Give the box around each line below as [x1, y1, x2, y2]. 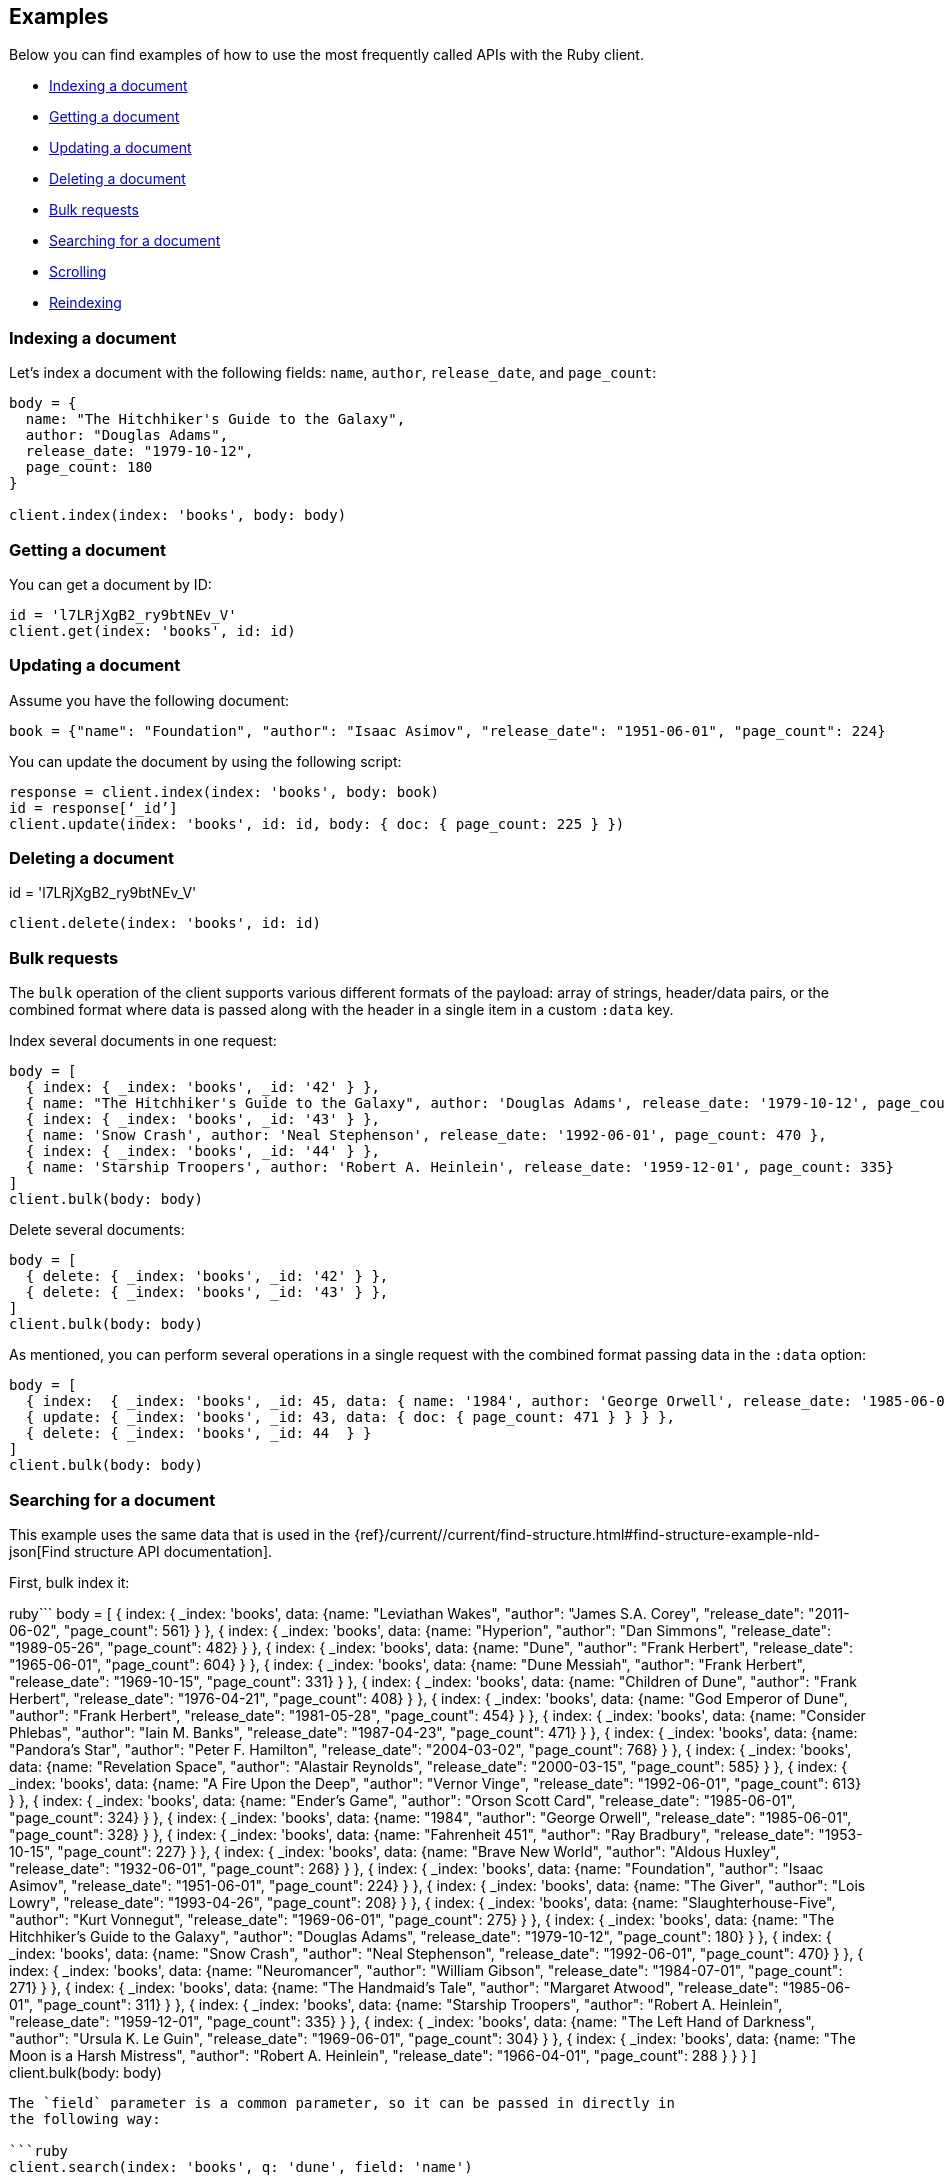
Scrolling [49, 263, 107, 281]
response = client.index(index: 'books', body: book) [9, 783, 439, 800]
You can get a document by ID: [9, 575, 212, 593]
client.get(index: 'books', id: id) [9, 622, 296, 639]
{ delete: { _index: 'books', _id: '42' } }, [25, 1268, 389, 1285]
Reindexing [49, 294, 122, 312]
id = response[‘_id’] [9, 799, 178, 816]
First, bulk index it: [9, 1573, 130, 1591]
